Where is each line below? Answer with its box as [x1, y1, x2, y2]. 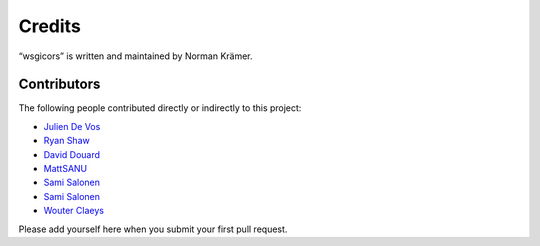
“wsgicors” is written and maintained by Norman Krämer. [18, 50, 254, 62]
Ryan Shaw [43, 135, 90, 147]
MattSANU [43, 163, 88, 175]
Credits [18, 15, 82, 37]
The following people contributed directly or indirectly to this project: [18, 102, 302, 114]
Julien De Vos [43, 120, 101, 132]
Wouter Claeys [43, 205, 105, 217]
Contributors [18, 76, 101, 93]
